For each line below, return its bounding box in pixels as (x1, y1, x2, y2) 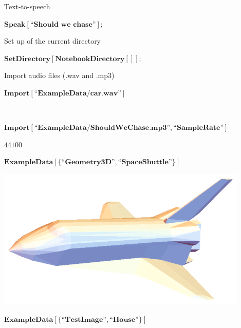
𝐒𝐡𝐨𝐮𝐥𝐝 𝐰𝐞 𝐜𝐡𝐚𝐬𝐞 (33, 21, 92, 28)
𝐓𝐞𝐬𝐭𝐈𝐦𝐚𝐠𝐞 (65, 316, 103, 323)
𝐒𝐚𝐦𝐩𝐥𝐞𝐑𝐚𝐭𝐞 (176, 124, 220, 132)
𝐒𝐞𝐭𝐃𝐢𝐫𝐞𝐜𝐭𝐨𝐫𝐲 (4, 55, 51, 63)
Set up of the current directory (4, 35, 101, 46)
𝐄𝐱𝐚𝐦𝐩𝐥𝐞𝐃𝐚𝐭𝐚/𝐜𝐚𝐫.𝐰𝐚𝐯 (38, 89, 118, 97)
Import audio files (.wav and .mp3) (4, 70, 115, 81)
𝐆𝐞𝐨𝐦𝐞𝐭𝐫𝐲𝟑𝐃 (65, 159, 112, 166)
